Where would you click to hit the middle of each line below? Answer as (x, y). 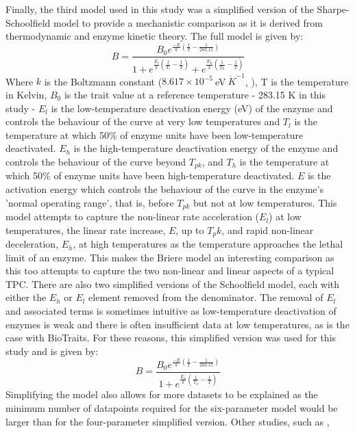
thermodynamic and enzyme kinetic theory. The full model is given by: (155, 36)
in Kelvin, (26, 94)
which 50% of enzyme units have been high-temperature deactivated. (150, 175)
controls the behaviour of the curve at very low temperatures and (143, 121)
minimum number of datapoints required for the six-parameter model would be (172, 407)
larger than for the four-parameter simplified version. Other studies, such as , (168, 421)
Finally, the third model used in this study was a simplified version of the (160, 9)
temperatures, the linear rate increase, (86, 229)
